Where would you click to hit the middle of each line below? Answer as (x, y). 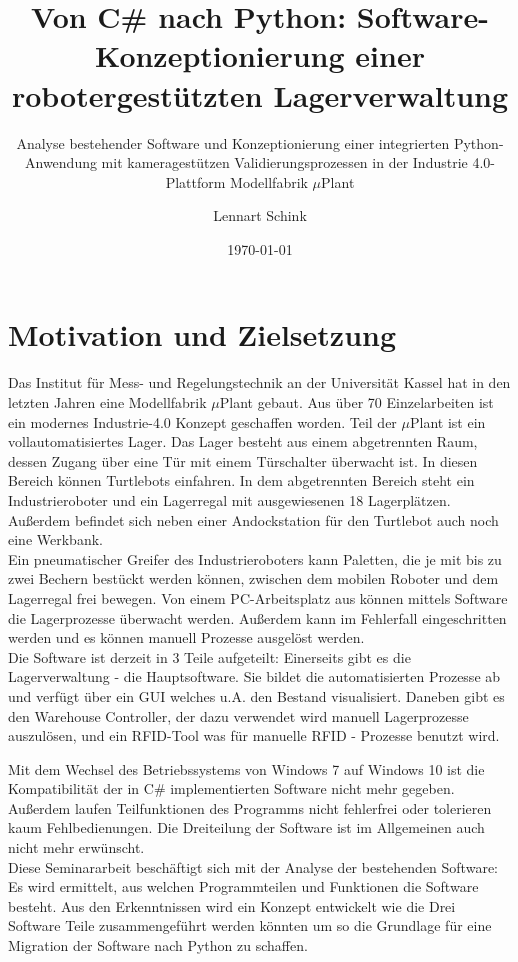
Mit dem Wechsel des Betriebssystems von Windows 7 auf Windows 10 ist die (246, 768)
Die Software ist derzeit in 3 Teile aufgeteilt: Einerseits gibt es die (209, 656)
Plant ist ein (447, 421)
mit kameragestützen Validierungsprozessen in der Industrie (284, 162)
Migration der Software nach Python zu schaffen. (158, 945)
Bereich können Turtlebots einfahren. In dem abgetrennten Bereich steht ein (241, 480)
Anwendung (61, 162)
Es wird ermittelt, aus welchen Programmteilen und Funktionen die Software (243, 886)
